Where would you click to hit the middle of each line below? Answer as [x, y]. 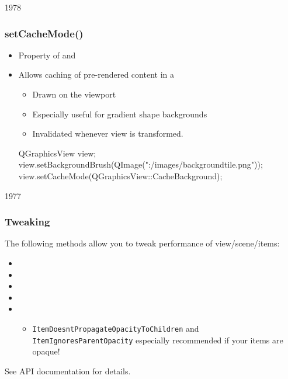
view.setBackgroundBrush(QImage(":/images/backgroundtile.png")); [140, 164]
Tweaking [27, 222]
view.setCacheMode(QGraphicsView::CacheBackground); [120, 175]
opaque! [46, 351]
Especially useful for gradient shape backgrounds [120, 114]
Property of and [47, 55]
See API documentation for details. [68, 371]
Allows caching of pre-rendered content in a [96, 74]
